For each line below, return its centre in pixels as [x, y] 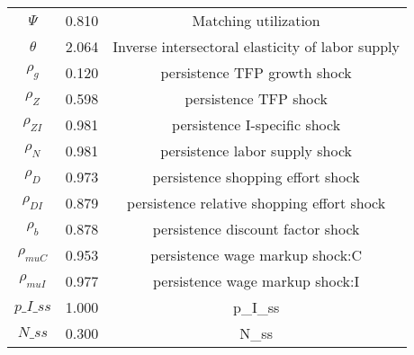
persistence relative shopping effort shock [256, 203]
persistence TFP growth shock [256, 72]
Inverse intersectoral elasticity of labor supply [256, 46]
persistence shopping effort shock [256, 177]
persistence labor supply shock [256, 151]
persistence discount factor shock [256, 229]
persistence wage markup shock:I [256, 281]
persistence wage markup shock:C [256, 255]
